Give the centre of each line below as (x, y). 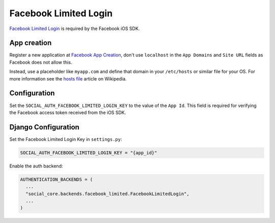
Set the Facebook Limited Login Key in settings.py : (66, 139)
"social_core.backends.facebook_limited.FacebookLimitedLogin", (107, 194)
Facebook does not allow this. (41, 62)
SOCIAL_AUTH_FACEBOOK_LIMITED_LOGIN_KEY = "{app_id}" (89, 152)
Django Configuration (45, 127)
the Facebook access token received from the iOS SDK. (68, 113)
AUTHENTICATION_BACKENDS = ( (57, 179)
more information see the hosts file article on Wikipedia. (68, 78)
